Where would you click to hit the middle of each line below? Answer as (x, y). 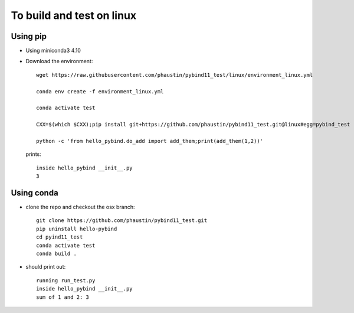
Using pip (29, 36)
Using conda (35, 193)
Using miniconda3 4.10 (53, 51)
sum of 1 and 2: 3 (63, 297)
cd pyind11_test (60, 237)
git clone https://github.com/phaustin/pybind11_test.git (122, 221)
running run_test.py (66, 280)
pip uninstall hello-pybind (77, 229)
